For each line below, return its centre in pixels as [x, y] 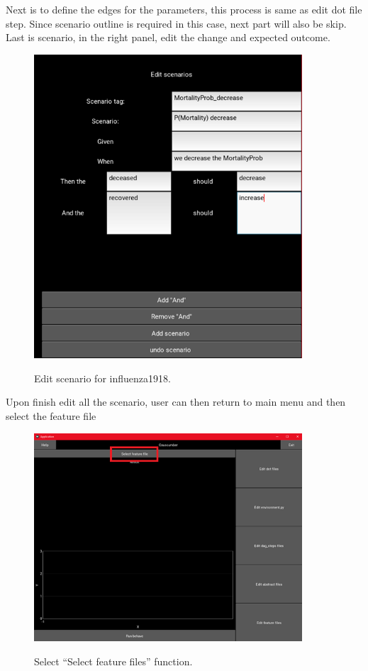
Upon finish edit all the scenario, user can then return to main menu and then [176, 402]
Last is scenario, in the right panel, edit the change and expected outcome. [168, 37]
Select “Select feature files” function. [113, 661]
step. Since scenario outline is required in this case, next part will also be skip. [176, 23]
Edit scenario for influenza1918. [102, 378]
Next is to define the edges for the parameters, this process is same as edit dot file [184, 9]
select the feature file [51, 415]
